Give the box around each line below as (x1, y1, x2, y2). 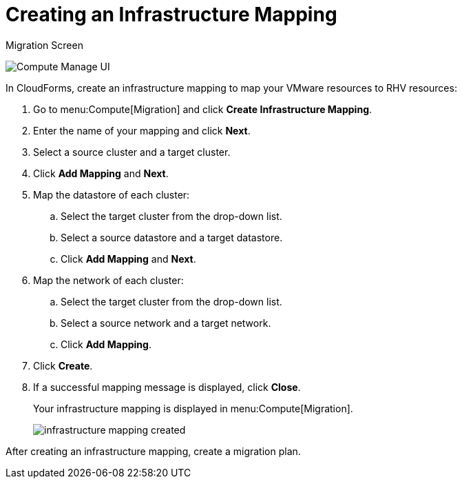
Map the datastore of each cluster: (33, 188, 190, 201)
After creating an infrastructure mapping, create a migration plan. (6, 445, 301, 457)
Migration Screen (6, 39, 83, 51)
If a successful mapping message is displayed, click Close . (33, 381, 301, 393)
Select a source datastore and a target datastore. (61, 231, 283, 243)
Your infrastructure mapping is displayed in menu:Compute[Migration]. (33, 402, 353, 414)
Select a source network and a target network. (61, 316, 271, 329)
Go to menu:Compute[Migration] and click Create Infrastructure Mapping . (33, 103, 372, 115)
